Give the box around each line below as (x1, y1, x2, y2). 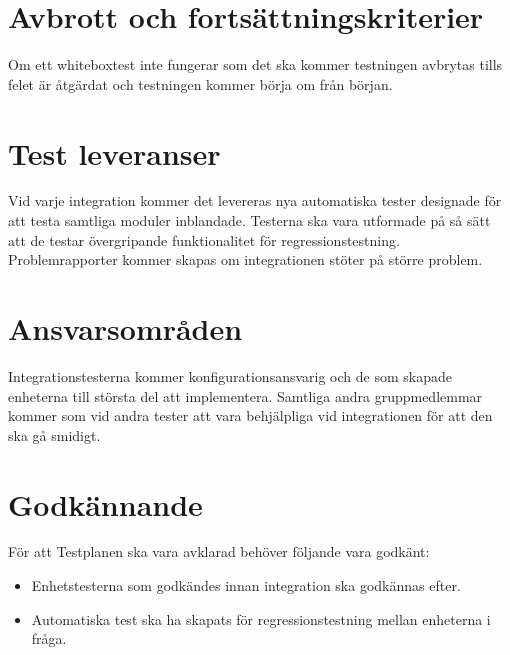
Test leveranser (8, 132, 221, 173)
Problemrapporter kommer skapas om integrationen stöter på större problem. (8, 249, 483, 270)
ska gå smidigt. (8, 424, 101, 445)
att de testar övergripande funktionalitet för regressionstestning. (8, 229, 400, 250)
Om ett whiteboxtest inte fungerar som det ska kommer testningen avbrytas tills (8, 54, 503, 75)
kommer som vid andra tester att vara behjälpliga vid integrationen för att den (8, 405, 493, 426)
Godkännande (8, 483, 203, 524)
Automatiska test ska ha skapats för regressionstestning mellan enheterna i (31, 608, 491, 629)
